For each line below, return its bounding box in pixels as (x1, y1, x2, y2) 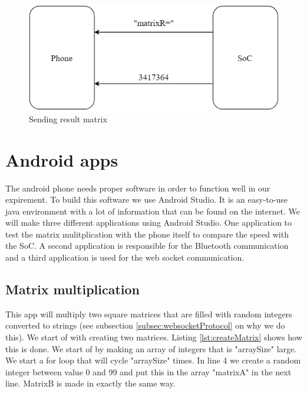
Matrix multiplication (5, 280, 140, 298)
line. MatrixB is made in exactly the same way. (5, 377, 176, 389)
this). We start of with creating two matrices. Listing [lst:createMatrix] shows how (5, 331, 302, 343)
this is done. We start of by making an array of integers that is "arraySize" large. (5, 342, 297, 355)
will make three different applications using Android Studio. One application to (5, 216, 292, 229)
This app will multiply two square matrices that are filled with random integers (5, 307, 292, 320)
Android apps (5, 147, 118, 171)
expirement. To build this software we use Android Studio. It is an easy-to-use (5, 193, 288, 206)
